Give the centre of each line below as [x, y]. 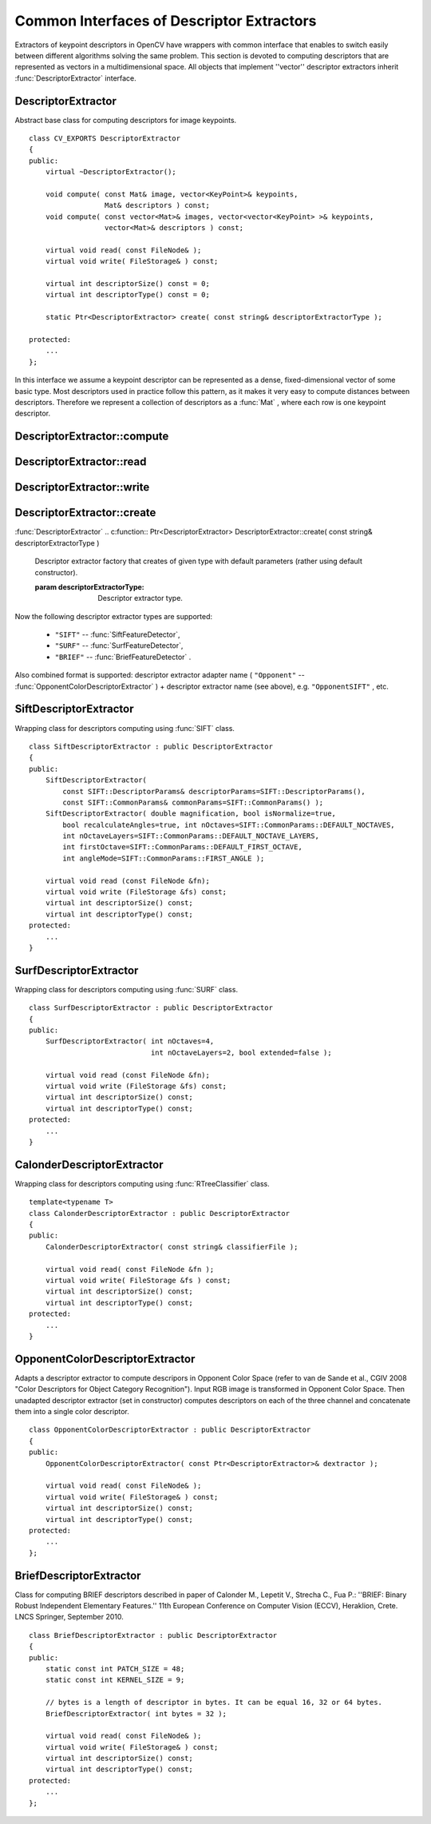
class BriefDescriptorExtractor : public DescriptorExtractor [153, 1635]
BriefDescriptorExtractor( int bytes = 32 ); [136, 1713]
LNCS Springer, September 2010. [69, 1617]
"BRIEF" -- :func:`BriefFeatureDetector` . [123, 657]
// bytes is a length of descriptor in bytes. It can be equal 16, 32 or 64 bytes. [214, 1703]
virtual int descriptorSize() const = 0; [128, 284]
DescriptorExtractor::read [81, 462]
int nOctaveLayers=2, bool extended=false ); [241, 1052]
